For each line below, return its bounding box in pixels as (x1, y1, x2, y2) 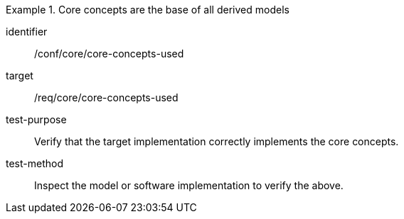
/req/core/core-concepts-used (34, 91, 179, 103)
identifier (6, 26, 48, 38)
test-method (6, 157, 63, 169)
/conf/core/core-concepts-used (34, 47, 184, 60)
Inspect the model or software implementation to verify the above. (34, 179, 344, 191)
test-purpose (6, 113, 67, 125)
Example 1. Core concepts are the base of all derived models (6, 4, 289, 16)
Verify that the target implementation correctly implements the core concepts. (34, 135, 399, 147)
